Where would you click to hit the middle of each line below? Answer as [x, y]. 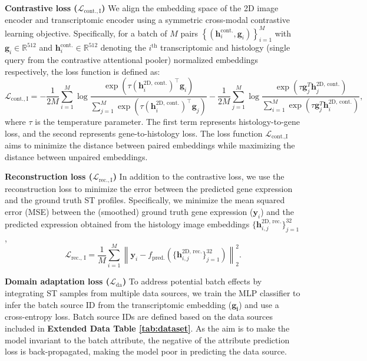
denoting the [123, 47]
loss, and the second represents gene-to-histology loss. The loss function [134, 133]
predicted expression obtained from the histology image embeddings [127, 223]
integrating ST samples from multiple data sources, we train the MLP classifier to [153, 292]
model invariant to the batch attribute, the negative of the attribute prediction [147, 340]
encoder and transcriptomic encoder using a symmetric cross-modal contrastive [148, 20]
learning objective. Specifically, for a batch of [86, 33]
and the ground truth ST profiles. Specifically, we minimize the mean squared [145, 200]
